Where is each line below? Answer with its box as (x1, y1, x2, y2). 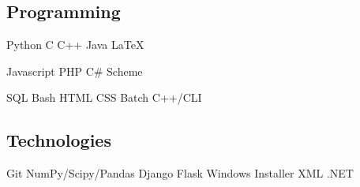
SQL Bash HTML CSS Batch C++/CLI (6, 89, 202, 106)
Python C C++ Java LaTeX (6, 36, 144, 53)
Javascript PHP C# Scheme (6, 62, 143, 79)
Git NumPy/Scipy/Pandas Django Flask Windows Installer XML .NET (6, 165, 354, 181)
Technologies (6, 128, 111, 152)
